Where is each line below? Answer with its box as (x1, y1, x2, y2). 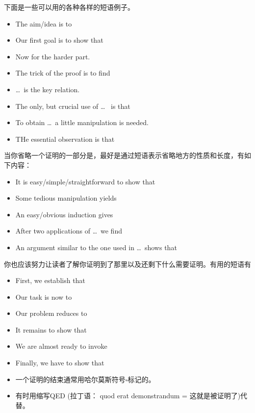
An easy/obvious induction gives (15, 209, 113, 219)
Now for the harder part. (15, 51, 90, 61)
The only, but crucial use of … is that (15, 101, 130, 111)
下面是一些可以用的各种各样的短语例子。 (4, 2, 134, 12)
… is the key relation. (15, 84, 80, 94)
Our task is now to (15, 291, 72, 302)
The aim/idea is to (15, 18, 72, 28)
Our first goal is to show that (15, 35, 103, 45)
